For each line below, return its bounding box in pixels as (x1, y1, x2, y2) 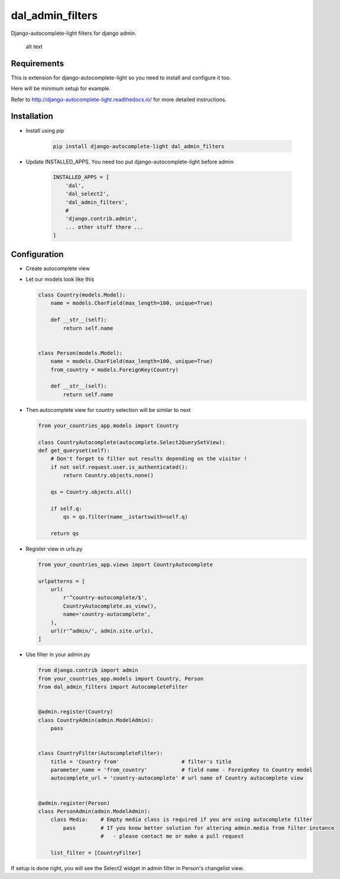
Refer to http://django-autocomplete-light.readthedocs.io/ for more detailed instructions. (11, 95, 227, 103)
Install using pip (25, 127, 64, 134)
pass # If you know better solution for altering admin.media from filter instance (63, 824, 335, 831)
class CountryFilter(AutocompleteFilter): (38, 750, 163, 757)
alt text (25, 43, 43, 50)
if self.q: (50, 505, 82, 512)
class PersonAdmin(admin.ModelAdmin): (38, 808, 151, 814)
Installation (11, 111, 53, 122)
